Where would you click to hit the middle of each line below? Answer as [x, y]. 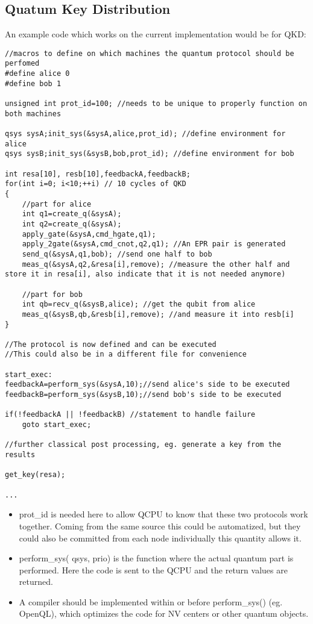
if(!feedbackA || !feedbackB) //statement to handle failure [130, 415]
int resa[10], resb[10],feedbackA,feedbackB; [98, 174]
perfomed [22, 64]
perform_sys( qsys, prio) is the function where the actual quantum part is [156, 558]
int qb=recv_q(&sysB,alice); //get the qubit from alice [139, 304]
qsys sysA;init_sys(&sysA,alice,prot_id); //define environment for [145, 134]
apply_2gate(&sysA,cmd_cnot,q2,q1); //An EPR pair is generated [154, 244]
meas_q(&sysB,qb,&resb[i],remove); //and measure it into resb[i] [158, 314]
